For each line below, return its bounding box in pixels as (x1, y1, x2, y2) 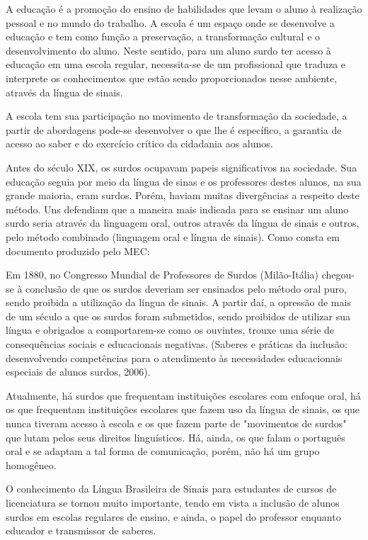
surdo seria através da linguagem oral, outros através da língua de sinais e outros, (6, 215, 360, 230)
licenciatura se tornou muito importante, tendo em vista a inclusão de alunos (6, 495, 340, 510)
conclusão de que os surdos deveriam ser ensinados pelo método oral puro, (25, 281, 347, 296)
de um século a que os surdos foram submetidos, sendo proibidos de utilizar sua (6, 308, 350, 323)
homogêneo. (6, 457, 57, 472)
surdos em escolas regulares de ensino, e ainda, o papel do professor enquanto (6, 509, 341, 524)
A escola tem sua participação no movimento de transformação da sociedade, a (6, 108, 347, 123)
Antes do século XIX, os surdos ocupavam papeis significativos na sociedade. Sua (6, 159, 357, 174)
